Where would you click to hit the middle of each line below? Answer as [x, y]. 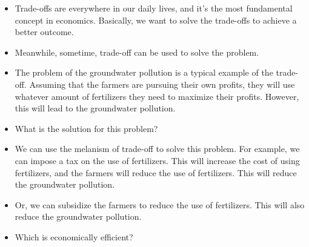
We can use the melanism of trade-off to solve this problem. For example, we [157, 149]
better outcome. [44, 32]
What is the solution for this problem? [86, 128]
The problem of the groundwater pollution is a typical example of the [144, 72]
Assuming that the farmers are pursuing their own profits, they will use [162, 84]
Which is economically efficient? [74, 236]
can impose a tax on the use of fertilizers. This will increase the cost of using [157, 160]
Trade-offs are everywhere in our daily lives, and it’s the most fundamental [154, 8]
